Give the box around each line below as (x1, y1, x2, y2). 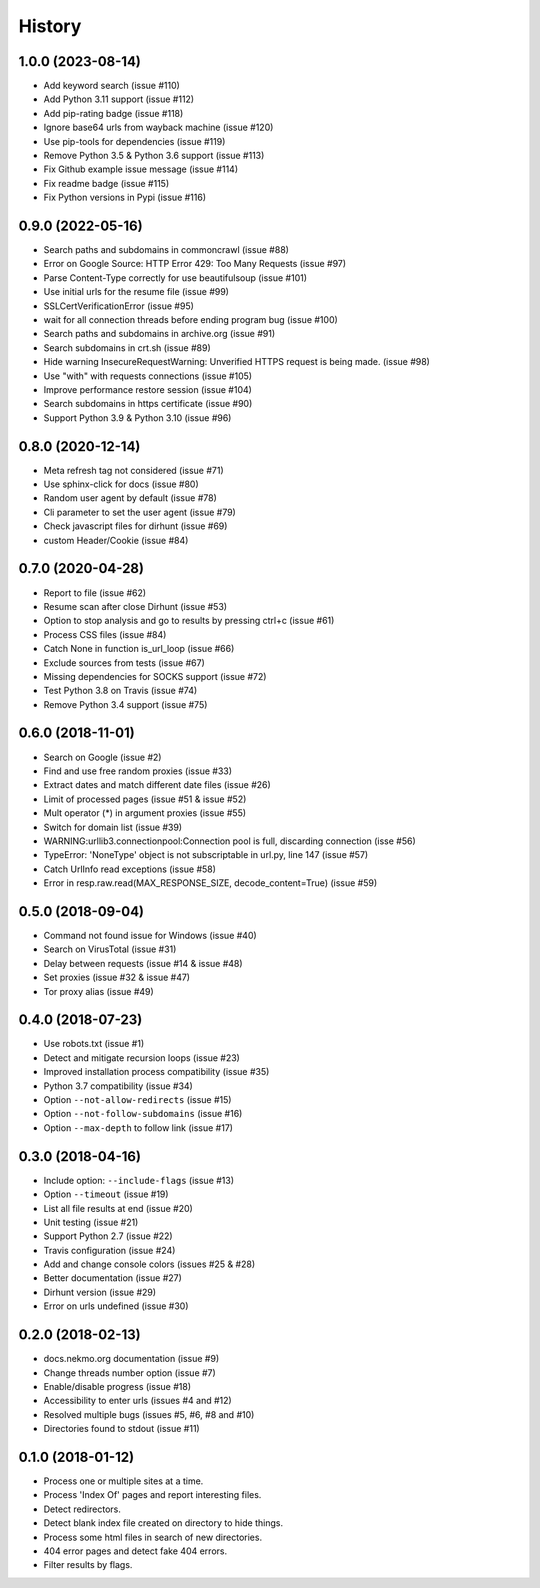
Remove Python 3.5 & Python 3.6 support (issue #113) (43, 150, 265, 162)
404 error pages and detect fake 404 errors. (43, 1545, 228, 1557)
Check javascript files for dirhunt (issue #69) (43, 520, 228, 532)
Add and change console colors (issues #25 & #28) (43, 1258, 256, 1270)
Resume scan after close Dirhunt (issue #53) (43, 600, 228, 612)
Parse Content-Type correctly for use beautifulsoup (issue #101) (43, 271, 308, 284)
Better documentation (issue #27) (43, 1272, 182, 1284)
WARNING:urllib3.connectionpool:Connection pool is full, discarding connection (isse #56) (43, 835, 417, 847)
